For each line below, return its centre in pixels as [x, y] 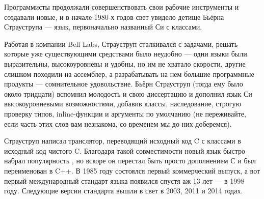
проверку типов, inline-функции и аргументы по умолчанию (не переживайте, [125, 113]
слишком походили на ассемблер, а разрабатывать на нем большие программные [129, 74]
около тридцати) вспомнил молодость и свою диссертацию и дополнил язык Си [128, 93]
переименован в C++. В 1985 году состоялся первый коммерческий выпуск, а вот [132, 170]
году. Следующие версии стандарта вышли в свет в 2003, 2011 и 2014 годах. [124, 191]
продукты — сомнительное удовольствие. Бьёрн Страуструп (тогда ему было [124, 84]
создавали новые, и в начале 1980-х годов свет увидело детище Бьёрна [114, 17]
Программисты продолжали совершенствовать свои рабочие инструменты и [122, 7]
